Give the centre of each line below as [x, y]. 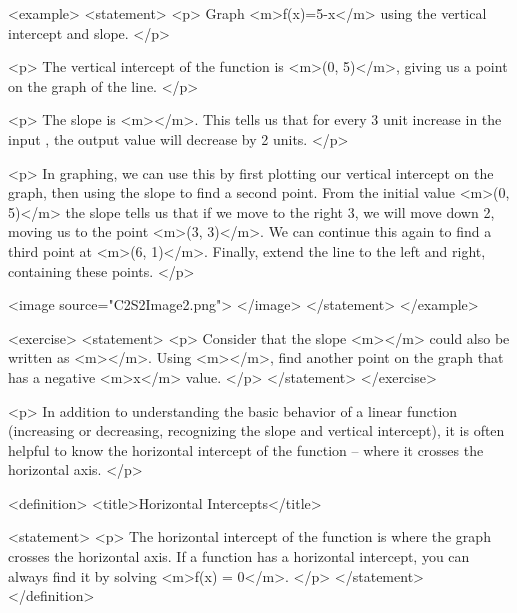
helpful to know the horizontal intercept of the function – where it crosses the [246, 449]
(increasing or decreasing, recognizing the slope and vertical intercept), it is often [256, 430]
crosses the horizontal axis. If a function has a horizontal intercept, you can [239, 556]
